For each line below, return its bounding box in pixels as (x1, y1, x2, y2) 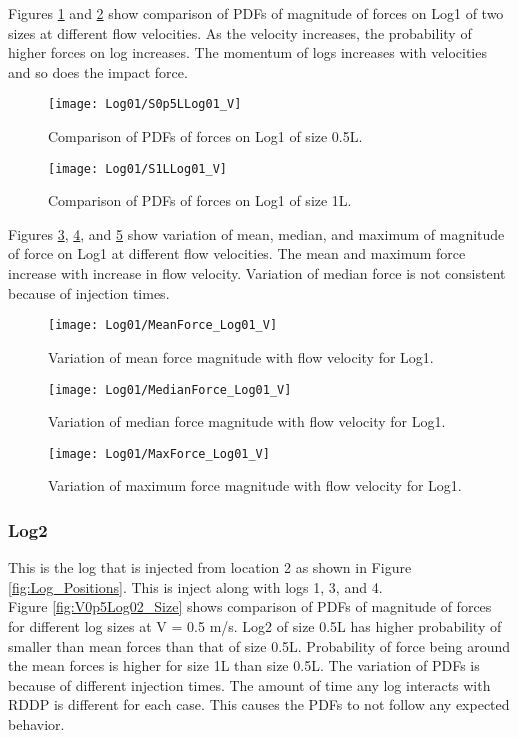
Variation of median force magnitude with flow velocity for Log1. (48, 411, 446, 432)
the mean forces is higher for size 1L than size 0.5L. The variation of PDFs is (8, 655, 480, 676)
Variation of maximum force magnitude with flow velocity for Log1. (48, 475, 462, 496)
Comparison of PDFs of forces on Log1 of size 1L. (48, 190, 352, 211)
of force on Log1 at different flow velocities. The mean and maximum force (8, 243, 466, 264)
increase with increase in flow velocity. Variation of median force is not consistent (8, 263, 506, 284)
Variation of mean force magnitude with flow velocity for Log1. (48, 346, 434, 367)
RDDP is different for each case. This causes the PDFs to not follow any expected (8, 694, 510, 715)
